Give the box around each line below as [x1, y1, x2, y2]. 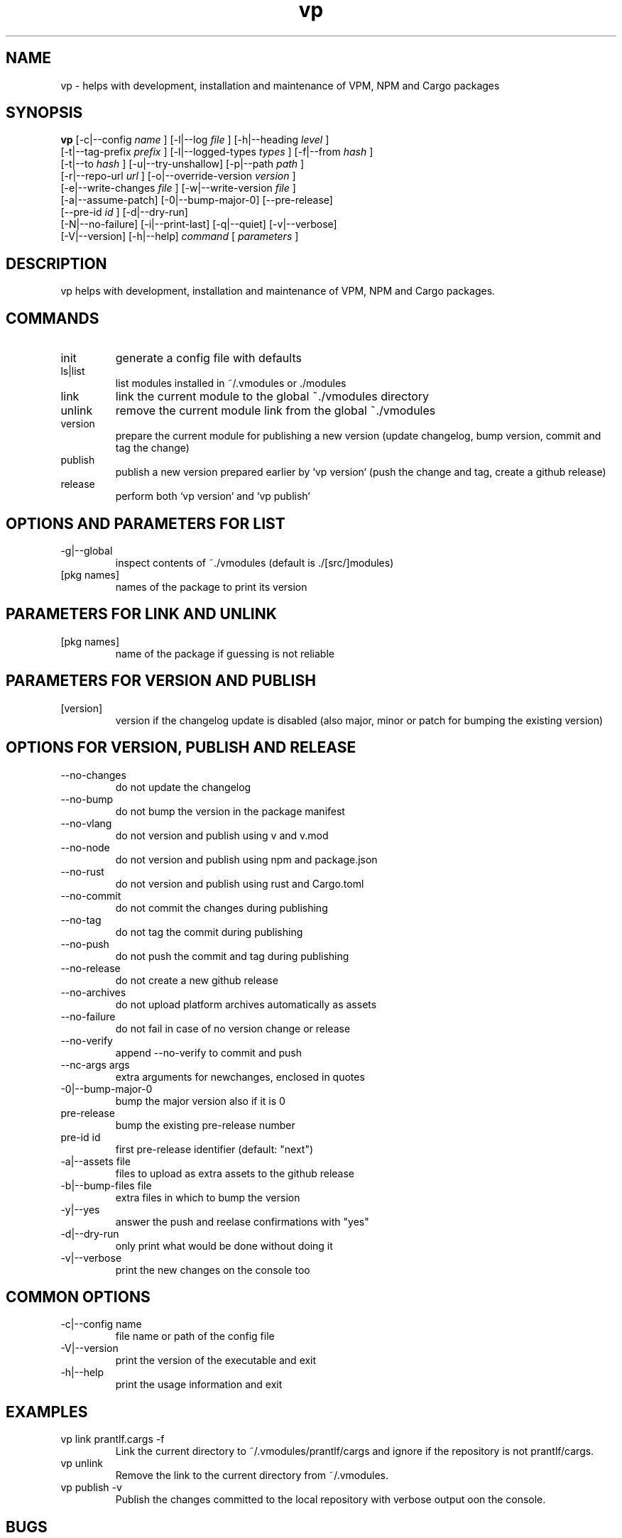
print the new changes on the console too [115, 1263, 310, 1276]
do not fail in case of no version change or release [115, 1022, 351, 1035]
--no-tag [60, 913, 102, 926]
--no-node [60, 841, 110, 853]
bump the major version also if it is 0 [115, 1094, 285, 1107]
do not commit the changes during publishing [115, 901, 328, 914]
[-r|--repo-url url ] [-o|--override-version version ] [60, 170, 296, 182]
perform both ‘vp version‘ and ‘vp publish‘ [115, 490, 310, 503]
